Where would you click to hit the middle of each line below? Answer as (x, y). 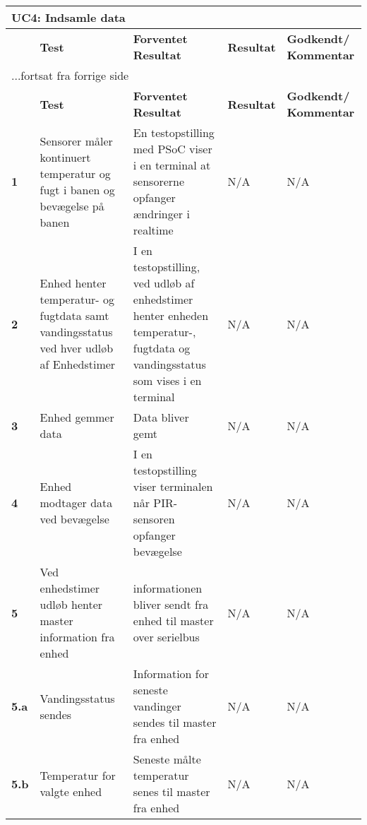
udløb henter (71, 604)
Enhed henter (73, 283)
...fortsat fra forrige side (70, 75)
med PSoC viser (173, 149)
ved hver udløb (77, 348)
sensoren (154, 519)
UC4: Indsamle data (68, 17)
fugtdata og (162, 348)
